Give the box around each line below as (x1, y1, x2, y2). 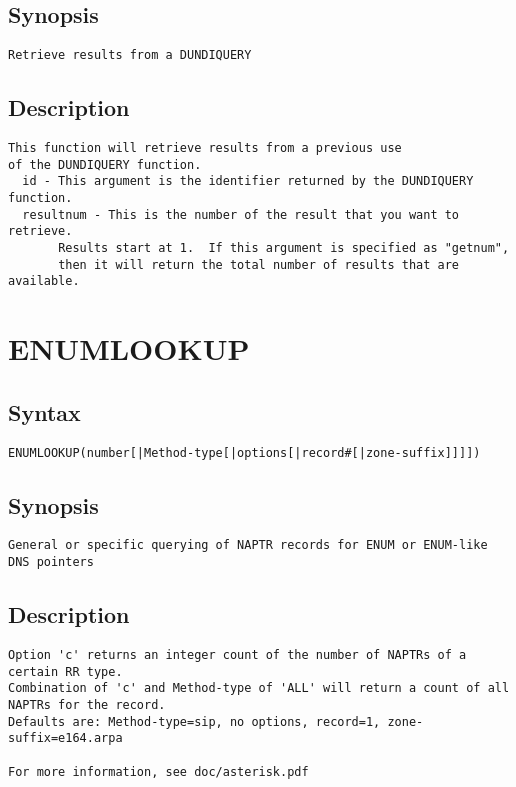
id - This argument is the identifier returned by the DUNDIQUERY (22, 174, 474, 189)
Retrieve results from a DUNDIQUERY (8, 48, 252, 63)
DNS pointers (8, 555, 94, 570)
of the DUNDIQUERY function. (8, 157, 202, 172)
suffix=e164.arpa (8, 731, 123, 746)
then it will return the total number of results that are (58, 257, 460, 272)
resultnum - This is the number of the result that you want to (22, 207, 460, 222)
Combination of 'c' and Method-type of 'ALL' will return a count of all (8, 681, 510, 696)
